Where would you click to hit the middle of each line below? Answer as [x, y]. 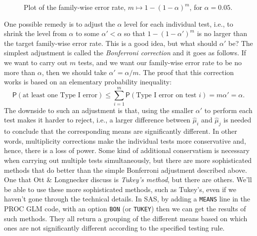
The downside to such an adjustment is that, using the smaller [99, 110]
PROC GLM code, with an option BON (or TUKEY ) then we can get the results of [125, 209]
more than [20, 72]
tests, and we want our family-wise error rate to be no [160, 62]
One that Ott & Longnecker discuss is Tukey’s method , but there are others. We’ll [128, 179]
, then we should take [74, 72]
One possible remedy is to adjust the [60, 23]
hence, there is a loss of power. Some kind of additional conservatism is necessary [127, 150]
